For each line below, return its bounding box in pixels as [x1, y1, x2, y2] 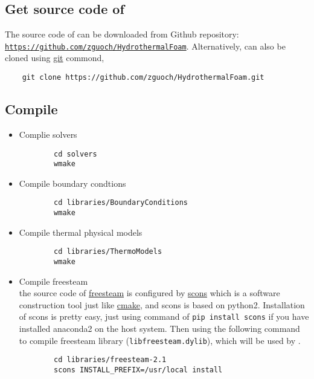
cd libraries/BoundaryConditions [54, 198, 188, 207]
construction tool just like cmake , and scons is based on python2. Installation [19, 298, 305, 311]
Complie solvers [19, 128, 77, 140]
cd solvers [54, 149, 97, 158]
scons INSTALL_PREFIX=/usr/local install [54, 365, 223, 374]
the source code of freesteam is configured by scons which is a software [19, 287, 280, 299]
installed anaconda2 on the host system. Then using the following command [19, 322, 300, 335]
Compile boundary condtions [19, 177, 126, 189]
